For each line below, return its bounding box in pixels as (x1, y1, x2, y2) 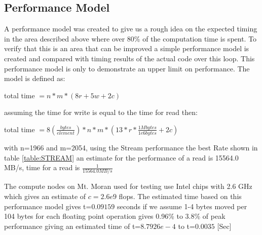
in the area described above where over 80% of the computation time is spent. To (4, 33, 257, 44)
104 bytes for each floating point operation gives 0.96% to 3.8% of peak (4, 211, 226, 221)
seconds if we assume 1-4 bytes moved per (117, 201, 247, 211)
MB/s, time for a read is (4, 162, 80, 173)
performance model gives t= (4, 201, 92, 211)
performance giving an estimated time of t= (4, 220, 141, 231)
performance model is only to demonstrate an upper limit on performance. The (4, 63, 250, 73)
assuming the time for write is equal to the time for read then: (4, 107, 198, 117)
